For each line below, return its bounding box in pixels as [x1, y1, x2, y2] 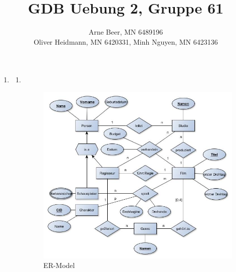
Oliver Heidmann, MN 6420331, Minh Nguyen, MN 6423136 [34, 36, 218, 47]
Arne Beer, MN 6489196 [88, 27, 163, 37]
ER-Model [43, 260, 75, 270]
